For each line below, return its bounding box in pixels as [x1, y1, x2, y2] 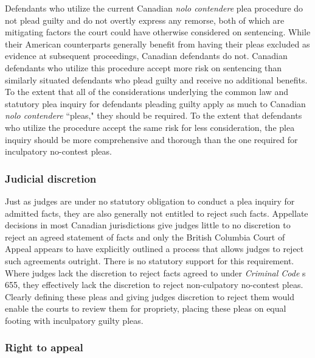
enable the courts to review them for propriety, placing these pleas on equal [5, 302, 286, 315]
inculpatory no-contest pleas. [5, 145, 112, 158]
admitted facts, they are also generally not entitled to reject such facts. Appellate [5, 206, 308, 219]
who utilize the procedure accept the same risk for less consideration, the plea [5, 121, 295, 133]
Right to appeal [5, 340, 83, 355]
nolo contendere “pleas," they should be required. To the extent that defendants [5, 109, 302, 122]
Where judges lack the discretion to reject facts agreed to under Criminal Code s [5, 266, 306, 279]
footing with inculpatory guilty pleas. [5, 314, 144, 326]
